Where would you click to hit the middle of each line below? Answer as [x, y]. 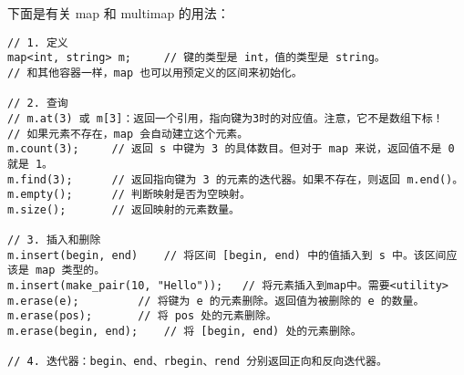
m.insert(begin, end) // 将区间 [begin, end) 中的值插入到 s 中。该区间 [227, 255]
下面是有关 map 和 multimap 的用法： [119, 13]
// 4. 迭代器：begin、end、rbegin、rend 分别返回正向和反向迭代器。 [197, 362]
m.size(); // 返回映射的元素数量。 [124, 209]
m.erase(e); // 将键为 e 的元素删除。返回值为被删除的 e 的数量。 [216, 301]
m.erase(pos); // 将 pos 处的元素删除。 [142, 316]
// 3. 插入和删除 [54, 240]
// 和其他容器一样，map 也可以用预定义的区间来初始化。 [155, 73]
